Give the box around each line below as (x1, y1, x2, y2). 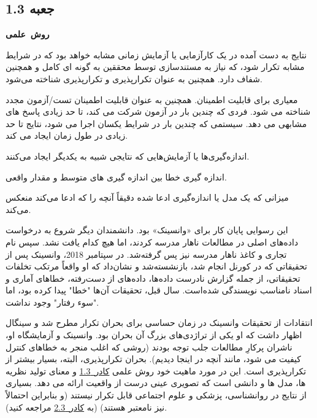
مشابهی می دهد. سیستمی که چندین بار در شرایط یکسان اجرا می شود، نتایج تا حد (6, 117, 307, 130)
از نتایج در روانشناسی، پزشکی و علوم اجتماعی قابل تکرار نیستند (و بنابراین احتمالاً (6, 389, 307, 401)
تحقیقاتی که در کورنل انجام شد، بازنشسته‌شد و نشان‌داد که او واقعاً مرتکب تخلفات (6, 260, 307, 273)
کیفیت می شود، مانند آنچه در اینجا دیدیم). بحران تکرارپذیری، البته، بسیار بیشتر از (6, 352, 301, 365)
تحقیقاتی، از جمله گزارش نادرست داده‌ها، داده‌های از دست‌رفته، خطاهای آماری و (6, 271, 300, 284)
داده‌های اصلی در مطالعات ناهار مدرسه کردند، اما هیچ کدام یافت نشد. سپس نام (6, 235, 299, 248)
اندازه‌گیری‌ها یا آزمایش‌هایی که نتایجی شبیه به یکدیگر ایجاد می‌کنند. (6, 149, 250, 162)
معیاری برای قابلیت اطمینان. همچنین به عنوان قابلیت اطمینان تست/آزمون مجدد (6, 93, 298, 106)
